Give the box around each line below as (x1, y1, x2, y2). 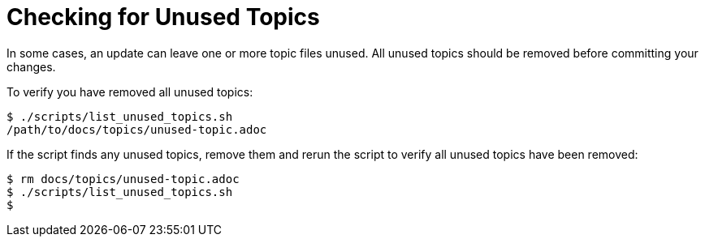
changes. (6, 59, 56, 74)
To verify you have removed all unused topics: (6, 84, 253, 99)
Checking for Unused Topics (6, 3, 320, 31)
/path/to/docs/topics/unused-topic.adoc (6, 122, 267, 136)
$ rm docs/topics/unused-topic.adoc (6, 172, 240, 185)
